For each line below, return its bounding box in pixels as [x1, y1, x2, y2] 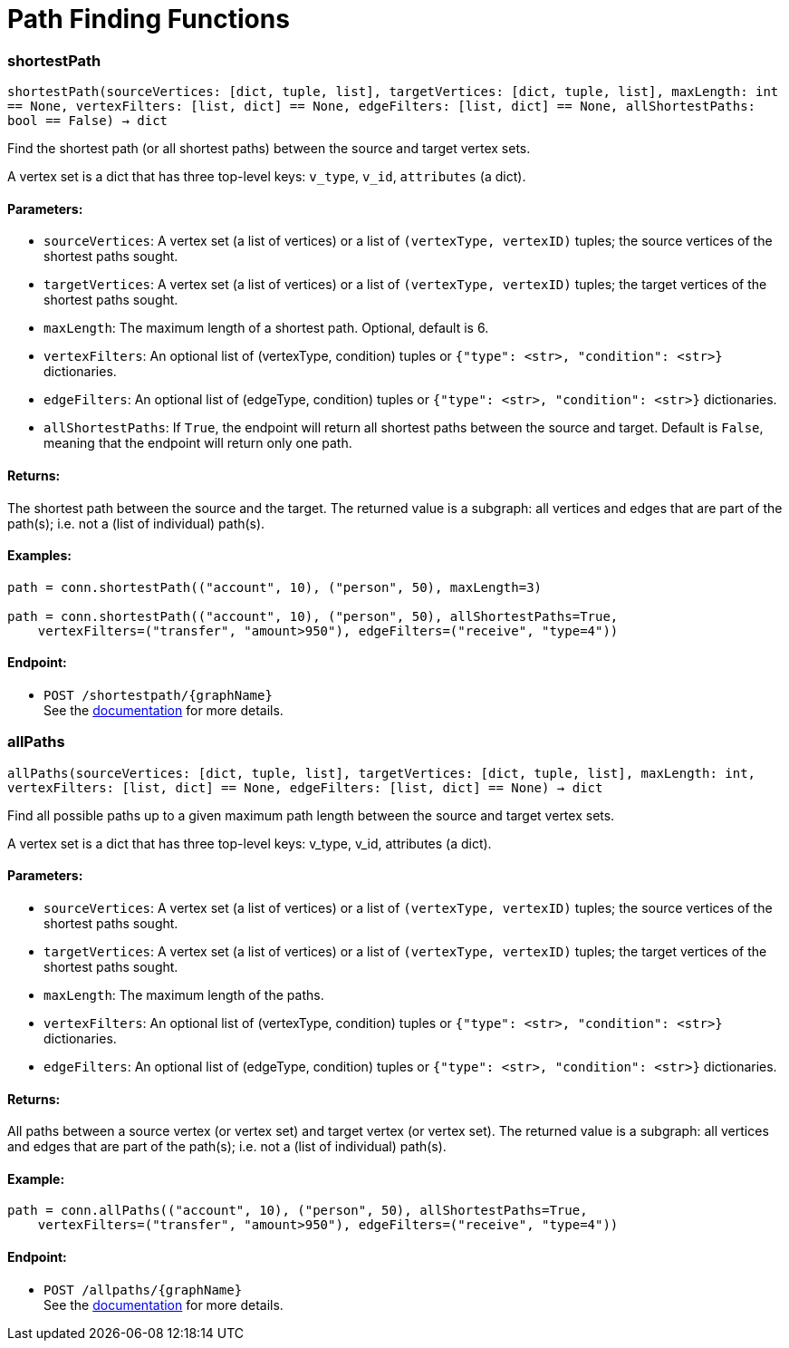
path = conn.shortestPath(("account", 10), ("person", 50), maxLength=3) [7, 579, 543, 595]
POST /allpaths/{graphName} [43, 1282, 243, 1297]
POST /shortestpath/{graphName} [43, 688, 273, 703]
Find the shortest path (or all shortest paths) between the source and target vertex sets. [7, 141, 531, 157]
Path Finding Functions [7, 4, 290, 34]
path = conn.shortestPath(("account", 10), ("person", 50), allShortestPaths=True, [7, 608, 619, 624]
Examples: [7, 548, 72, 564]
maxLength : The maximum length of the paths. [43, 986, 324, 1003]
